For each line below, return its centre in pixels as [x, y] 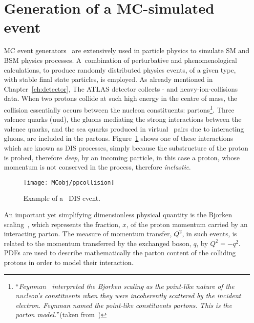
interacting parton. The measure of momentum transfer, [88, 234]
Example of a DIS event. [62, 198]
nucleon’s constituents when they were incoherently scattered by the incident [128, 295]
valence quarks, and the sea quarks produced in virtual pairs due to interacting [124, 128]
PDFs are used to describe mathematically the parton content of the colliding [120, 253]
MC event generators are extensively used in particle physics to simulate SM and [127, 50]
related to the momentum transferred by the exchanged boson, [98, 243]
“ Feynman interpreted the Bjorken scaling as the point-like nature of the [125, 286]
